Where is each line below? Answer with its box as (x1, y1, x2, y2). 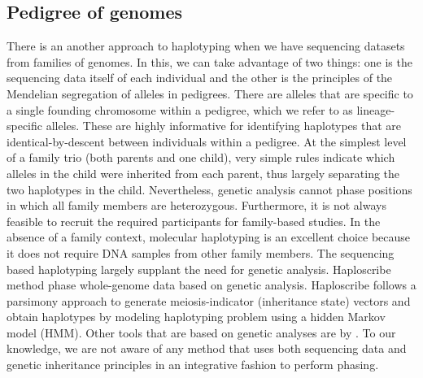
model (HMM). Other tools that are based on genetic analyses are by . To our (7, 324, 396, 341)
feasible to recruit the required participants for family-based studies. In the (7, 212, 381, 229)
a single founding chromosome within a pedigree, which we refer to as (7, 101, 353, 118)
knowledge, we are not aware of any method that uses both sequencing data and (7, 340, 407, 357)
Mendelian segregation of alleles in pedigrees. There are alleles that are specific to (7, 85, 413, 102)
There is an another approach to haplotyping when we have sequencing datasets (7, 37, 405, 54)
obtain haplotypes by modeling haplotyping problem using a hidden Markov (7, 308, 386, 325)
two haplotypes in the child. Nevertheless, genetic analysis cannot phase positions (7, 180, 412, 198)
